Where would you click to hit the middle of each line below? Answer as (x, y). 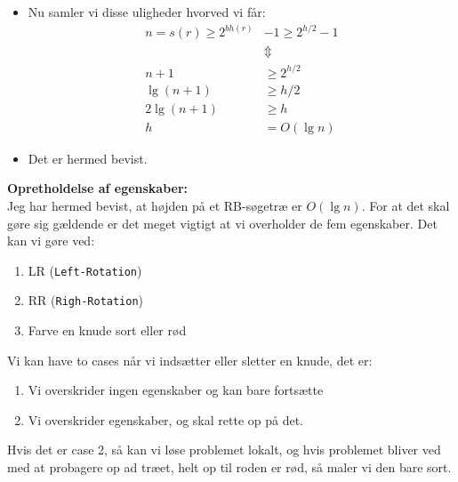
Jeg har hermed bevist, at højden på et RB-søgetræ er (155, 205)
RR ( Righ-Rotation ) (86, 300)
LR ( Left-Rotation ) (85, 270)
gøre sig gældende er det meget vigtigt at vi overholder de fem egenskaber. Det (222, 223)
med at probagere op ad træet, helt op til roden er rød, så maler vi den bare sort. (229, 467)
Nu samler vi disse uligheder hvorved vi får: (147, 12)
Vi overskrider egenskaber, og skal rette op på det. (165, 419)
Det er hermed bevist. (88, 158)
